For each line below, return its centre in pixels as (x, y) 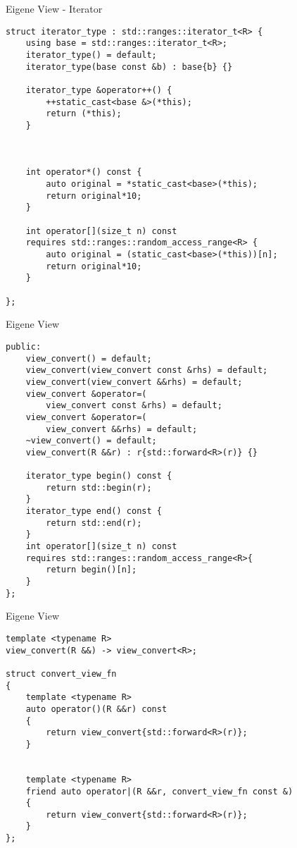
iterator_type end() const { (94, 511)
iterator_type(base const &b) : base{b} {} (129, 67)
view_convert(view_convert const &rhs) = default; (147, 370)
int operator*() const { (84, 172)
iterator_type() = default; (91, 55)
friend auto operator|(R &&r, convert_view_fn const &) (159, 791)
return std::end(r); (94, 523)
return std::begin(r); (99, 487)
